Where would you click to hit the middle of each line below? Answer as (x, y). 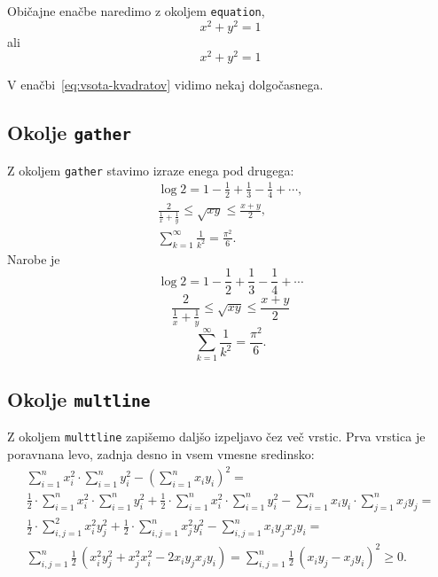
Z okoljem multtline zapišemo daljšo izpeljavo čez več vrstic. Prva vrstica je (216, 437)
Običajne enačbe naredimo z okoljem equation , (136, 11)
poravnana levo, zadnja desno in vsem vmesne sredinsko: (161, 454)
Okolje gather (69, 133)
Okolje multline (79, 399)
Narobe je (34, 258)
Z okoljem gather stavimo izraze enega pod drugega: (151, 170)
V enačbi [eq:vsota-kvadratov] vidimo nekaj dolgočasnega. (165, 85)
